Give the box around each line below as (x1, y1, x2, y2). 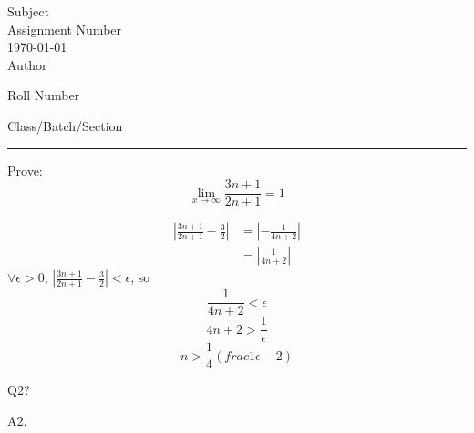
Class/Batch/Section (7, 116, 123, 135)
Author (7, 55, 47, 74)
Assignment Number (7, 19, 122, 38)
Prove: (7, 160, 43, 179)
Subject (7, 2, 49, 20)
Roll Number (7, 86, 80, 105)
